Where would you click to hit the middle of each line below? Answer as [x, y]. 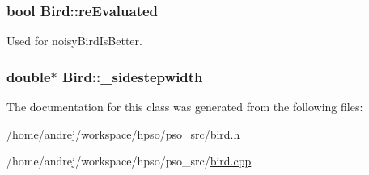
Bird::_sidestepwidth [133, 76]
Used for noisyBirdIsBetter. [74, 41]
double [29, 76]
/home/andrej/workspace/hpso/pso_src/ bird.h [123, 133]
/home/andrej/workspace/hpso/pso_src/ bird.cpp [129, 161]
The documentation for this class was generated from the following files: [185, 107]
